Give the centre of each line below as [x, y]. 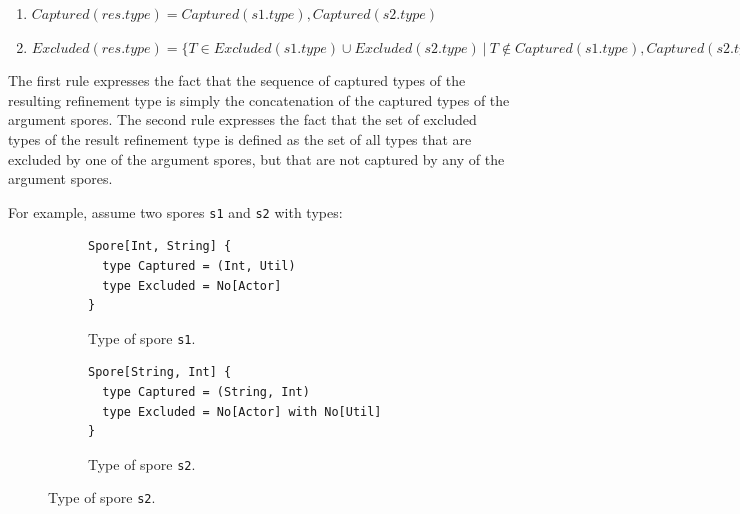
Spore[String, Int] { [160, 372]
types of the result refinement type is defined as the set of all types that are [240, 138]
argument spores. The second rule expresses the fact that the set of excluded [242, 119]
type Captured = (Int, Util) [199, 266]
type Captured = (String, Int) [206, 392]
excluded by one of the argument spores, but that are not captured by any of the [256, 158]
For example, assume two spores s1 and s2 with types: [175, 211]
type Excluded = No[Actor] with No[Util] [242, 411]
